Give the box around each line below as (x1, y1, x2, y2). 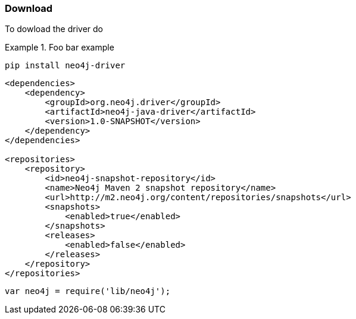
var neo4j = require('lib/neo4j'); (5, 286, 171, 296)
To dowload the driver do (5, 24, 103, 34)
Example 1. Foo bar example (5, 42, 114, 53)
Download (5, 2, 53, 14)
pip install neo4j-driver (5, 61, 126, 71)
